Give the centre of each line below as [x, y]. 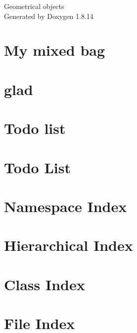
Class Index [45, 284]
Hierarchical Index [68, 245]
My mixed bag [55, 50]
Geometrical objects [34, 6]
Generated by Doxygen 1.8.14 [49, 16]
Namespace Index [66, 206]
